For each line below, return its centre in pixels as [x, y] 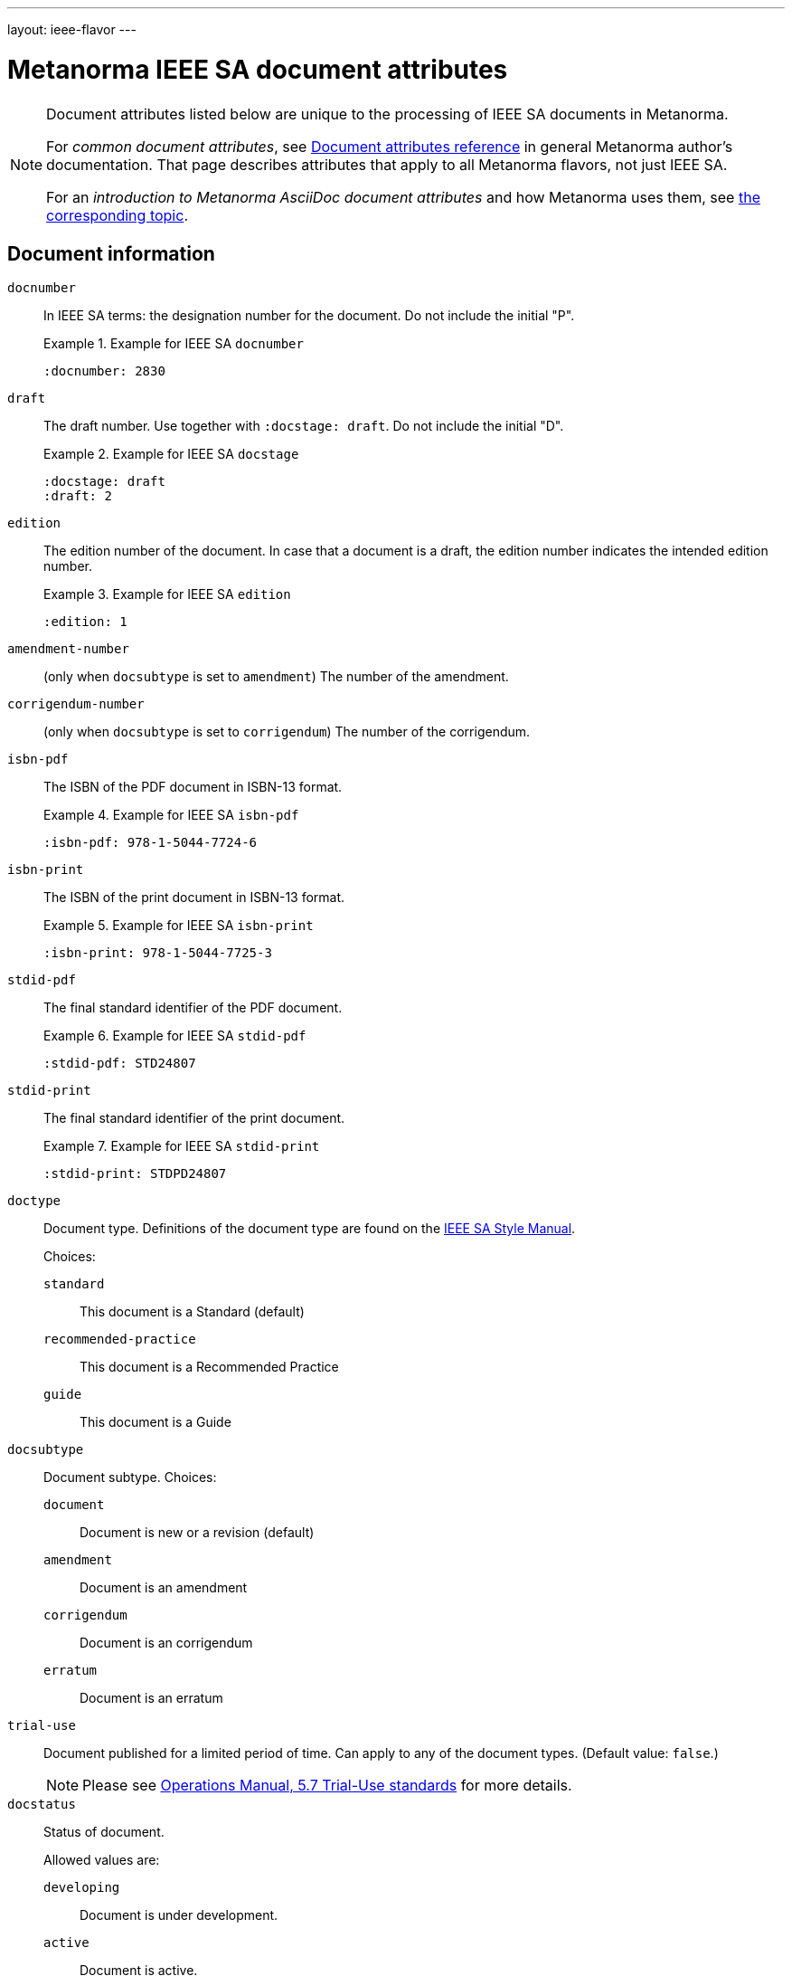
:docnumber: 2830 [104, 371]
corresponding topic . [117, 215]
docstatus [42, 1805]
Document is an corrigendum [166, 1643]
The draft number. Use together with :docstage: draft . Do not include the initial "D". [304, 426]
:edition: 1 [85, 622]
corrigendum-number [76, 704]
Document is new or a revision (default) [197, 1533]
